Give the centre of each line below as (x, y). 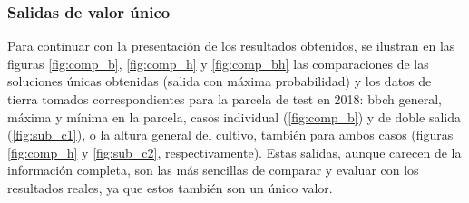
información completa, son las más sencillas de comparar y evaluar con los (213, 170)
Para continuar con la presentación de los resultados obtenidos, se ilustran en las (231, 46)
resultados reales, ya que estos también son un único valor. (170, 187)
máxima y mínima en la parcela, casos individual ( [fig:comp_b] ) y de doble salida (234, 116)
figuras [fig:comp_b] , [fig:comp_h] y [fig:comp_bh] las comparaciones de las (218, 63)
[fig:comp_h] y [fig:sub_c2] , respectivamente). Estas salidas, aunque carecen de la (234, 152)
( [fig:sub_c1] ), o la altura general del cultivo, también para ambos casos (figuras (230, 135)
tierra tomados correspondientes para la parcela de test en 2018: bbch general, (225, 99)
